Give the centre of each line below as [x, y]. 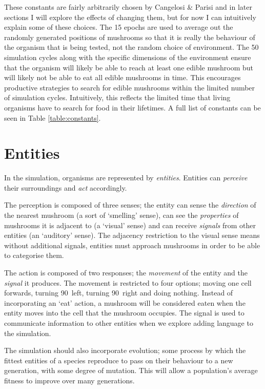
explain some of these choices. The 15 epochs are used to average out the [119, 27]
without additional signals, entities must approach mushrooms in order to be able [132, 245]
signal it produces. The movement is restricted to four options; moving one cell [128, 282]
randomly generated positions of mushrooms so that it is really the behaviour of [130, 37]
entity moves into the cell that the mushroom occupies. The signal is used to [124, 313]
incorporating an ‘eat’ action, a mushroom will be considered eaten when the [125, 302]
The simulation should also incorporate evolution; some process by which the [125, 350]
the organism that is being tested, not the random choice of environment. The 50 [131, 47]
